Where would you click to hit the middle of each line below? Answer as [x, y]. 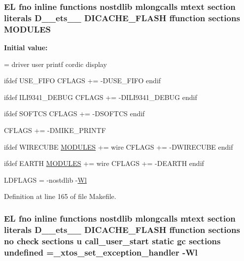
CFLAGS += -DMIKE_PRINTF [55, 130]
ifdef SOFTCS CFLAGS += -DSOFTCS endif [74, 114]
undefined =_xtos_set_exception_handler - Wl [101, 252]
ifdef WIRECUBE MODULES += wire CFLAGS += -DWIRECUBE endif [119, 147]
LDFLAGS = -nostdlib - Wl [45, 179]
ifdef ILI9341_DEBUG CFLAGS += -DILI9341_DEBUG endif [101, 97]
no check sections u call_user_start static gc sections [112, 241]
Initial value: [26, 48]
